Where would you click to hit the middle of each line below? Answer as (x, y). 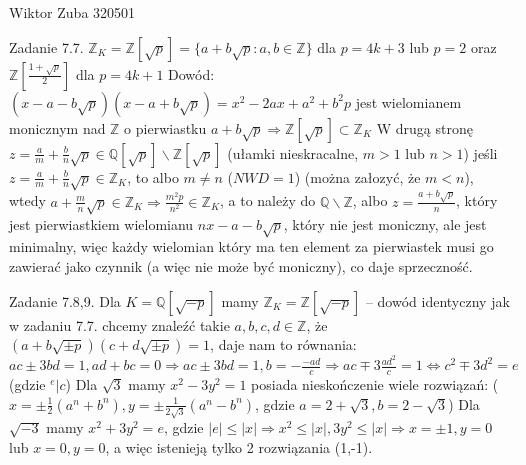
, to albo (153, 176)
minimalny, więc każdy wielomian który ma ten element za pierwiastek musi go (251, 246)
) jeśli (480, 152)
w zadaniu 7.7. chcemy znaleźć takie (119, 324)
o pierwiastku (165, 127)
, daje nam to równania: (283, 344)
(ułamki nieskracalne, (293, 152)
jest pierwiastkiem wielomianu (101, 223)
